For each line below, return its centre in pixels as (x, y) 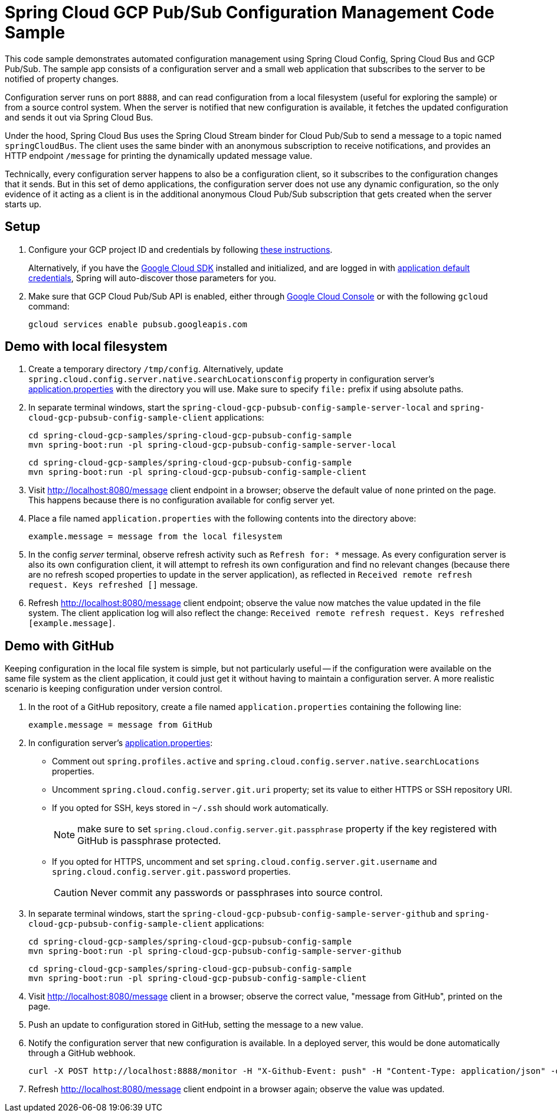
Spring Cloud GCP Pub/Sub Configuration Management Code (250, 12)
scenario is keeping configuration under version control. (114, 689)
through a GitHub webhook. (82, 1053)
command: (49, 306)
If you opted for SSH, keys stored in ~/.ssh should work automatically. (190, 808)
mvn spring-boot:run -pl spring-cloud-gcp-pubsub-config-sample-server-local (212, 445)
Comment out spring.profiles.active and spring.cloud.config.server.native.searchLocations (266, 761)
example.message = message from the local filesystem (155, 537)
